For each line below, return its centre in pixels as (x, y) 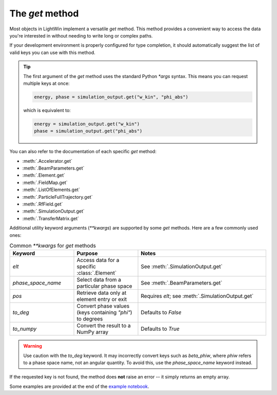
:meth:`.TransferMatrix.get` (51, 218)
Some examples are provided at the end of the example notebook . (79, 386)
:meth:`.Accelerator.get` (47, 161)
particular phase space (105, 286)
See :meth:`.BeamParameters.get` (182, 283)
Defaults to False (161, 312)
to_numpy (25, 329)
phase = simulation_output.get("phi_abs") (88, 131)
